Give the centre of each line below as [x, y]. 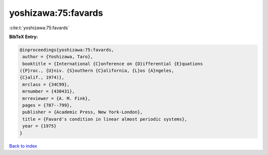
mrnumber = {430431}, [49, 91]
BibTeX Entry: [24, 37]
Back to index [23, 146]
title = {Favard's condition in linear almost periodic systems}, [105, 119]
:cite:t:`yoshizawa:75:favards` [39, 28]
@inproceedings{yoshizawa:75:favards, [67, 50]
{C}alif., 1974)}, [42, 77]
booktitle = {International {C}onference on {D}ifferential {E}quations [113, 64]
